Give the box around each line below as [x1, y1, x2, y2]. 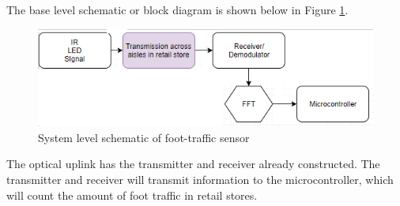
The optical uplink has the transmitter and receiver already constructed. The [6, 155, 380, 172]
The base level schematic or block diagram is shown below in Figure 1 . [6, 2, 349, 17]
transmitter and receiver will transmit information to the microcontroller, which [6, 171, 394, 187]
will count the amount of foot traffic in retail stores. [6, 186, 258, 203]
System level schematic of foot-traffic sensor [38, 129, 250, 145]
